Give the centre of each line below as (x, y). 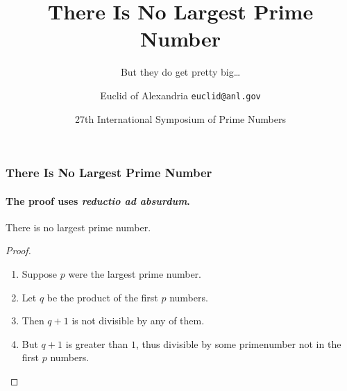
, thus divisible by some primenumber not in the (238, 343)
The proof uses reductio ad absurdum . (98, 200)
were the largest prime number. (135, 274)
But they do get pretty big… (180, 72)
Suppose (40, 274)
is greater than (97, 343)
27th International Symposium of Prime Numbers (180, 118)
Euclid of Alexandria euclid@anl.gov (180, 95)
